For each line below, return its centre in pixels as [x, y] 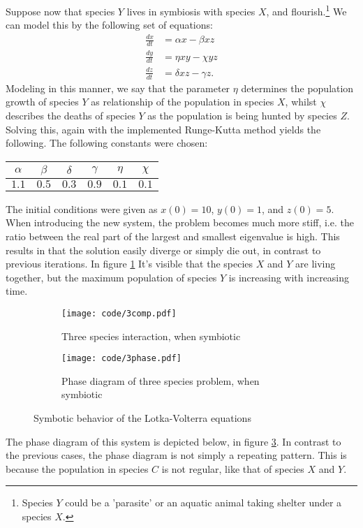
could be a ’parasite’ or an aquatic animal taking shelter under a [203, 503]
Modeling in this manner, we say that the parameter [118, 88]
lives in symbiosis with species [191, 11]
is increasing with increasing [289, 277]
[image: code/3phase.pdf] [121, 359]
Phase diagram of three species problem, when [161, 380]
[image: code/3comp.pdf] [119, 313]
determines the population [297, 88]
